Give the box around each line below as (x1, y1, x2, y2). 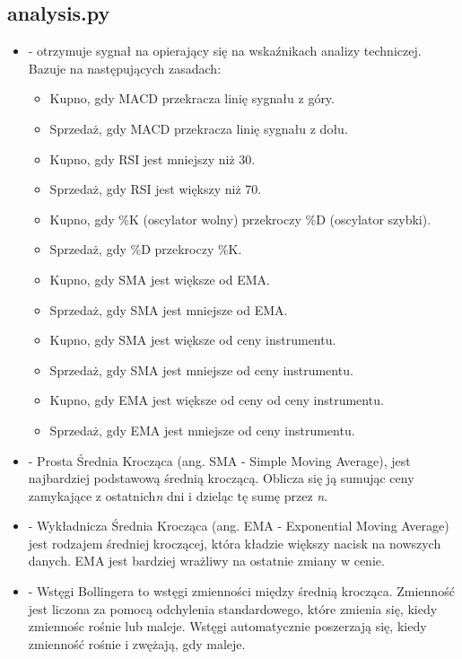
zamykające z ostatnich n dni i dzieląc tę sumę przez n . (28, 486, 328, 505)
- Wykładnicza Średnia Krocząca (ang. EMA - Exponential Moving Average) (28, 516, 449, 535)
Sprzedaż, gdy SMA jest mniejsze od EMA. (49, 300, 288, 319)
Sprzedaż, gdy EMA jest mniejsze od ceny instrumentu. (49, 420, 355, 439)
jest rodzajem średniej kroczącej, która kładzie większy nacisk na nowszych (28, 533, 441, 552)
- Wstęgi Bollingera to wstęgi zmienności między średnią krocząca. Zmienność (28, 582, 455, 601)
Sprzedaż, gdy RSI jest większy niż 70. (49, 180, 262, 198)
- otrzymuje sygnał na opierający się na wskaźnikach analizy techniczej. (28, 41, 422, 60)
